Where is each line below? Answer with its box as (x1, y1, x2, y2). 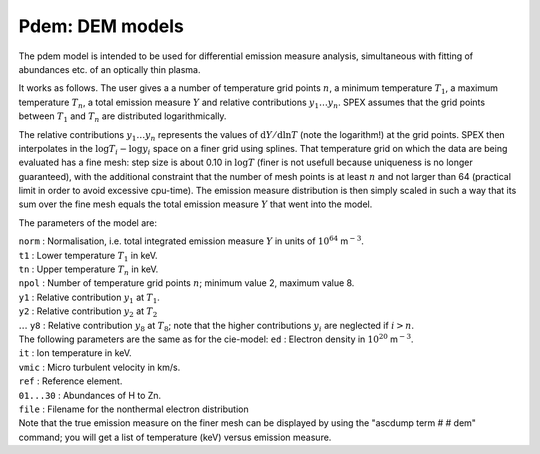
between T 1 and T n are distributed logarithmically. (18, 110, 227, 124)
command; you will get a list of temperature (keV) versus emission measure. (18, 431, 332, 443)
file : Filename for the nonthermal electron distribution (18, 403, 249, 415)
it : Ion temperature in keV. (18, 347, 132, 359)
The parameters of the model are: (18, 216, 158, 229)
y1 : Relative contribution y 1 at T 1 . (18, 291, 160, 305)
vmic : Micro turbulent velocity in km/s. (18, 361, 181, 373)
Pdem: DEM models (18, 15, 185, 37)
